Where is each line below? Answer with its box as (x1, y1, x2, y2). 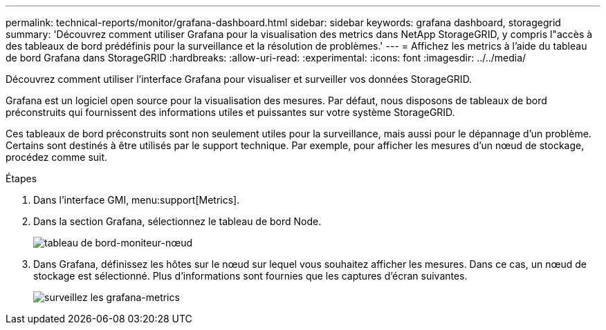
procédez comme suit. (6, 151, 108, 163)
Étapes (6, 173, 37, 184)
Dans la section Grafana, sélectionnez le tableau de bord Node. (33, 215, 322, 227)
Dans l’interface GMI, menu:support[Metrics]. (33, 194, 240, 206)
